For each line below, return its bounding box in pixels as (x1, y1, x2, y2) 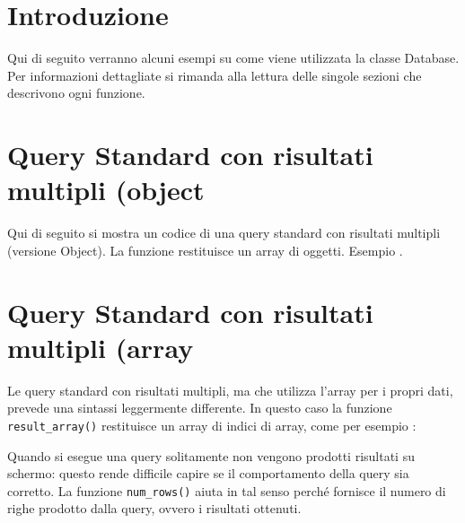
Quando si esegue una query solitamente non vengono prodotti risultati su (7, 446, 415, 465)
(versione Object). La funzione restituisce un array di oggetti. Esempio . (7, 240, 403, 259)
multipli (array (7, 328, 194, 365)
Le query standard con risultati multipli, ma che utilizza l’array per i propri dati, (7, 380, 453, 399)
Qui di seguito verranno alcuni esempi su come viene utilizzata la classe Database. (7, 48, 460, 67)
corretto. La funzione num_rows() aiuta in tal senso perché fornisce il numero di (7, 481, 446, 500)
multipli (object (7, 171, 205, 208)
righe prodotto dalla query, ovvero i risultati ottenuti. (7, 499, 302, 518)
